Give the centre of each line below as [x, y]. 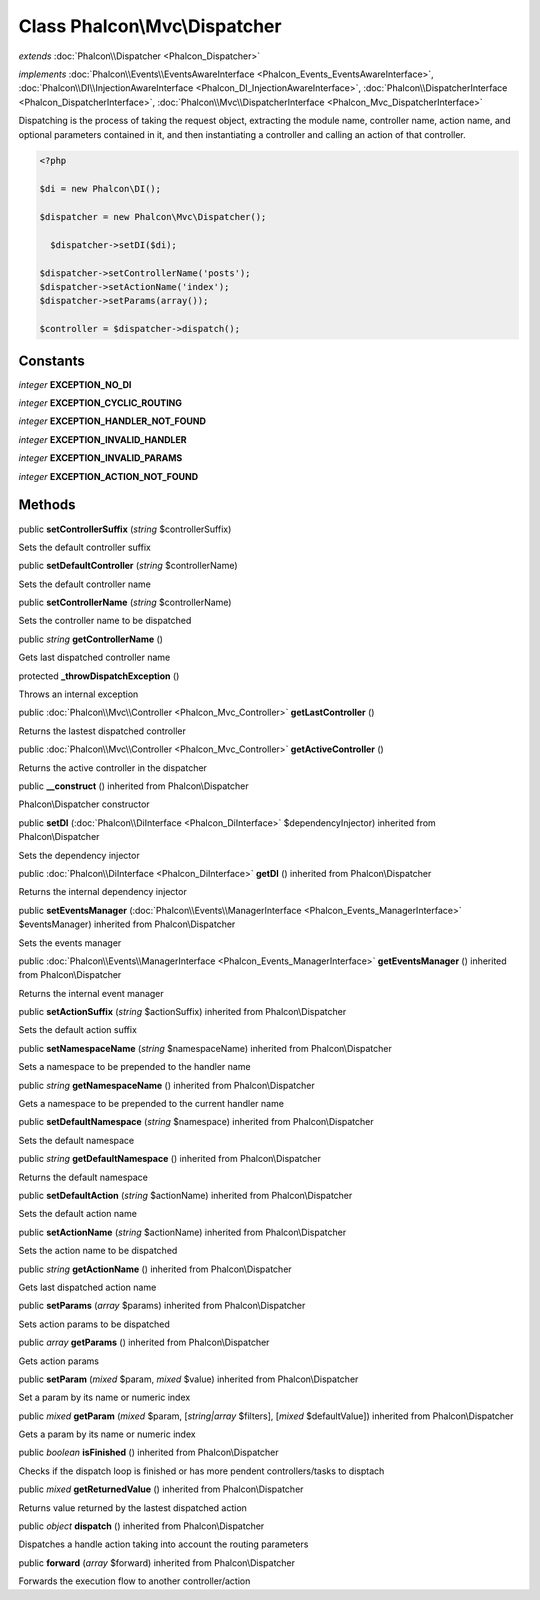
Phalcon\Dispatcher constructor [84, 804]
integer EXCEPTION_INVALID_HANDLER [102, 439]
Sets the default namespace [76, 1140]
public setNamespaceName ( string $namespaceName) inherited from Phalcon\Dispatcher [205, 1048]
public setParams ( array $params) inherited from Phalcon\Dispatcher [162, 1306]
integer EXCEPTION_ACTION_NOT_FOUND [108, 476]
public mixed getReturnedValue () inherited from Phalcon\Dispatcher [161, 1489]
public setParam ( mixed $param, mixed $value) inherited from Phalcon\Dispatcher [188, 1379]
